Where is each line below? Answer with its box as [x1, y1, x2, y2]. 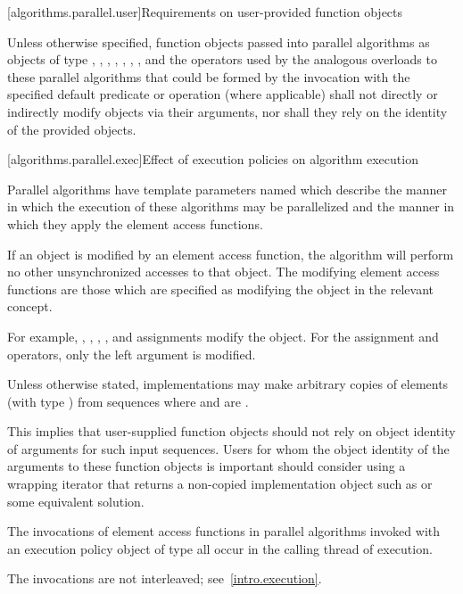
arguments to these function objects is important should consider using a [7, 457, 406, 475]
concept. [7, 297, 53, 316]
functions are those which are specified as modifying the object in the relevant [7, 279, 434, 298]
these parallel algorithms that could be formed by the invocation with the [7, 67, 410, 86]
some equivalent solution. [7, 491, 145, 510]
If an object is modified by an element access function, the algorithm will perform [7, 244, 454, 263]
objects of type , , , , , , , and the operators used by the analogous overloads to [7, 50, 437, 69]
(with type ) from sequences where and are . [7, 392, 249, 410]
